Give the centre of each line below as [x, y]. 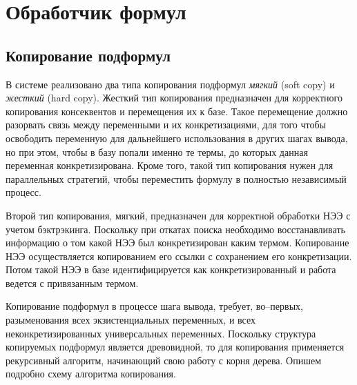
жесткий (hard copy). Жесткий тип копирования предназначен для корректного [174, 98]
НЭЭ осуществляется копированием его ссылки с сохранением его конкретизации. [179, 256]
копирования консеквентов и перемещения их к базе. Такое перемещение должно [177, 111]
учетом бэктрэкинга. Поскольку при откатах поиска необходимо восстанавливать [175, 229]
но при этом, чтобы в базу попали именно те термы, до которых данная [157, 151]
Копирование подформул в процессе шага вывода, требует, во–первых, [154, 306]
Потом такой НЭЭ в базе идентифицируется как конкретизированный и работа [171, 269]
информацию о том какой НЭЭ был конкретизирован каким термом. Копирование [177, 243]
